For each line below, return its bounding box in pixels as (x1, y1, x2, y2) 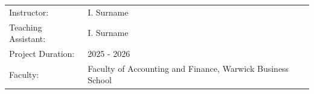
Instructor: (9, 5, 49, 18)
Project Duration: (9, 47, 75, 60)
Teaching (9, 20, 42, 33)
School (88, 74, 112, 86)
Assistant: (9, 32, 46, 45)
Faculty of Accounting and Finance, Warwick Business (88, 62, 289, 74)
